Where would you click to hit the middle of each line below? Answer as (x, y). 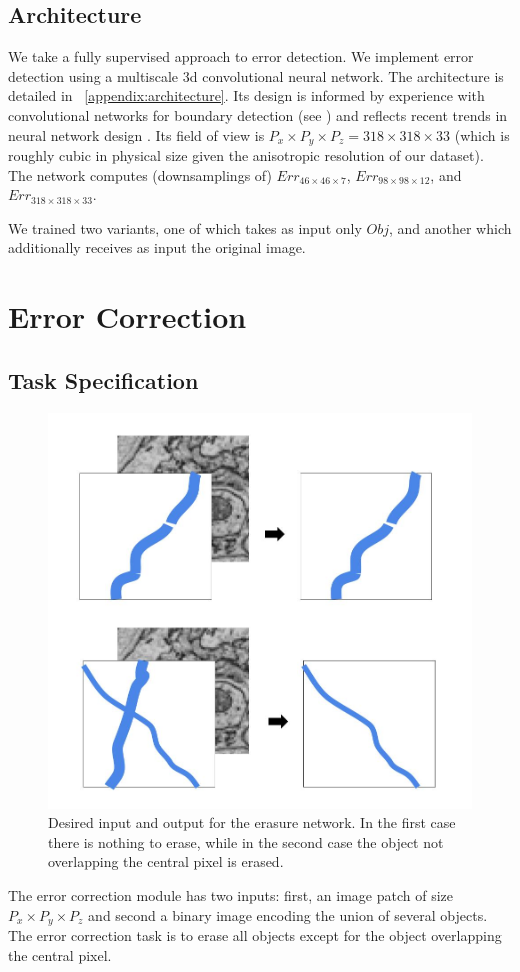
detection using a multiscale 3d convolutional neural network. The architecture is (256, 75)
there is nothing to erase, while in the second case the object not (246, 841)
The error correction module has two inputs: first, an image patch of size (231, 894)
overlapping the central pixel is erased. (166, 861)
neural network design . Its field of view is (136, 134)
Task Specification (103, 379)
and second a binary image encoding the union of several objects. (288, 914)
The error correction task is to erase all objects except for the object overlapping (255, 934)
